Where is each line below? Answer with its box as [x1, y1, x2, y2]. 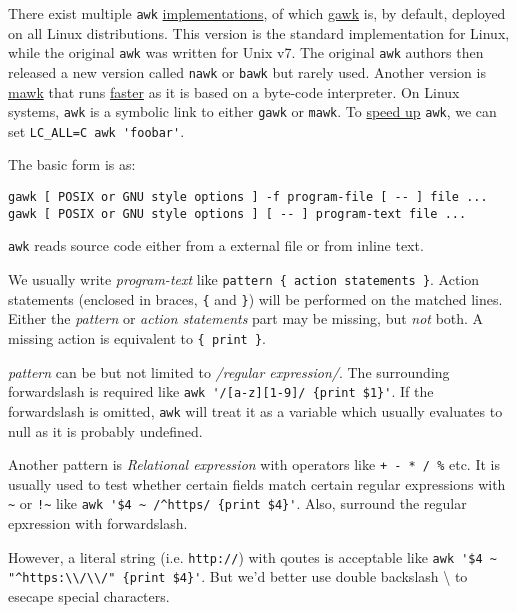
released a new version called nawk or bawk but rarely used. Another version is [8, 61, 486, 82]
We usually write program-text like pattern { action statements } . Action [8, 269, 480, 290]
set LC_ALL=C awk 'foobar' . [8, 120, 185, 141]
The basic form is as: [8, 154, 136, 175]
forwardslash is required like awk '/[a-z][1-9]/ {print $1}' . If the [8, 381, 434, 402]
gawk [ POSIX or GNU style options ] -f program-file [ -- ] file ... [8, 190, 488, 205]
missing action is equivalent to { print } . [8, 327, 266, 348]
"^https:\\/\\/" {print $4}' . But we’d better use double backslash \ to [8, 566, 468, 587]
